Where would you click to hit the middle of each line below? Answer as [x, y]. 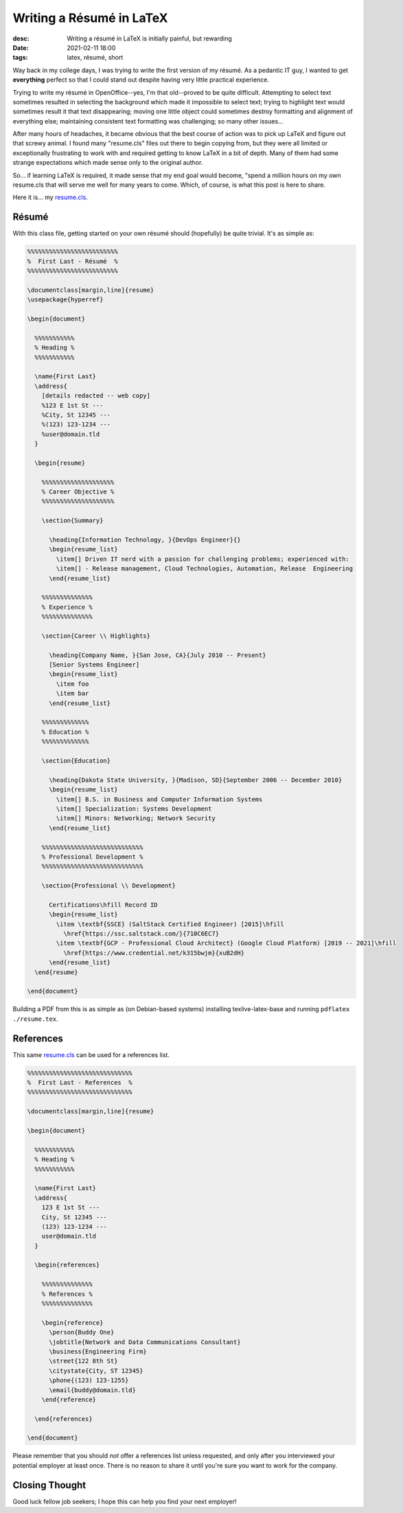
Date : [21, 47]
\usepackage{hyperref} [65, 300]
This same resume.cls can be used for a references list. [91, 1054]
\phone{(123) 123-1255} [89, 1381]
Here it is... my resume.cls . [50, 197]
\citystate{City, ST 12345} [96, 1371]
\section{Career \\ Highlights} [96, 636]
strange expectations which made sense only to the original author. [108, 163]
